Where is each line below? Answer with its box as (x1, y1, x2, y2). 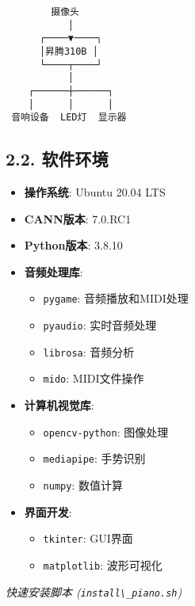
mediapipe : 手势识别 (43, 450, 146, 467)
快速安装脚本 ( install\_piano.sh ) (6, 583, 182, 600)
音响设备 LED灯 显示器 (11, 112, 127, 124)
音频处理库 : (24, 263, 83, 280)
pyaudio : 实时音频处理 (43, 317, 157, 333)
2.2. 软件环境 (6, 147, 109, 171)
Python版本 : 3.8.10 (24, 237, 123, 253)
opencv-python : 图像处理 (43, 423, 169, 440)
